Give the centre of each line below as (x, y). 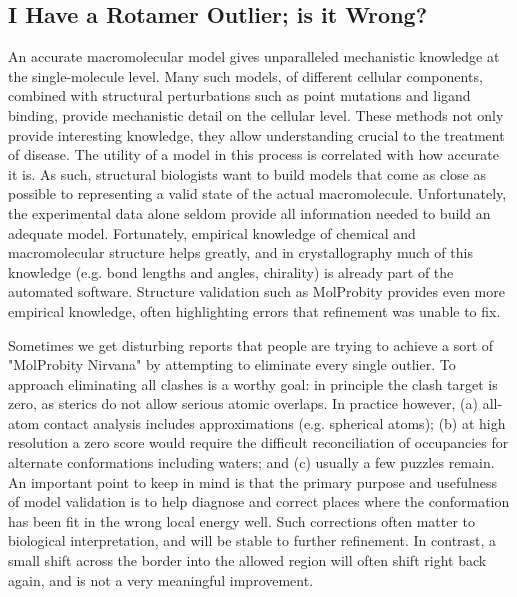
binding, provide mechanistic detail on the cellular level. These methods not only (256, 114)
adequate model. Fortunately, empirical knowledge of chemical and (212, 232)
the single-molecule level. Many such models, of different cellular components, (245, 75)
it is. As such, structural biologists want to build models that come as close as (247, 173)
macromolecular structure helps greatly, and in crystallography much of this (240, 252)
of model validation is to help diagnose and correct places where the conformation (259, 501)
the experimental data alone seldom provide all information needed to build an (249, 212)
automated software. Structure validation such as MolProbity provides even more (256, 291)
